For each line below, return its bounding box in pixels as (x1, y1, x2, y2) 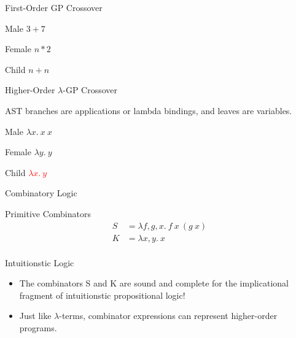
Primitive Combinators (5, 207, 91, 220)
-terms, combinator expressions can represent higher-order (59, 309, 278, 322)
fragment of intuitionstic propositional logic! (19, 288, 185, 301)
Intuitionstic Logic (5, 256, 74, 269)
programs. (19, 321, 57, 334)
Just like (19, 309, 52, 322)
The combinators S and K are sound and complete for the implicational (19, 277, 289, 290)
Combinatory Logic (5, 186, 77, 199)
